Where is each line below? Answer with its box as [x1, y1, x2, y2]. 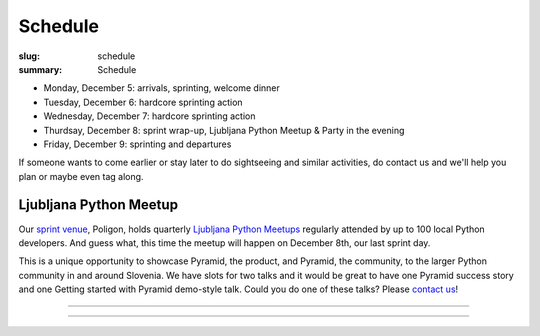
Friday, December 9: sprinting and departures [43, 138, 232, 150]
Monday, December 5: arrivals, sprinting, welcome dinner [43, 82, 280, 94]
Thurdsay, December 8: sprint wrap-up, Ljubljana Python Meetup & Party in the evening [43, 124, 405, 136]
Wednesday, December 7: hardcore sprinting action [43, 110, 256, 122]
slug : [18, 50, 40, 62]
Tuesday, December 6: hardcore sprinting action [43, 96, 244, 108]
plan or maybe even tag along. [18, 170, 144, 182]
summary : [18, 63, 63, 75]
